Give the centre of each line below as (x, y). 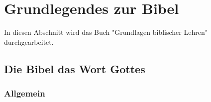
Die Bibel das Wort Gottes (75, 68)
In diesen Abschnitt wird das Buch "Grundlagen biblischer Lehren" (106, 32)
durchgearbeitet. (29, 42)
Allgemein (25, 93)
